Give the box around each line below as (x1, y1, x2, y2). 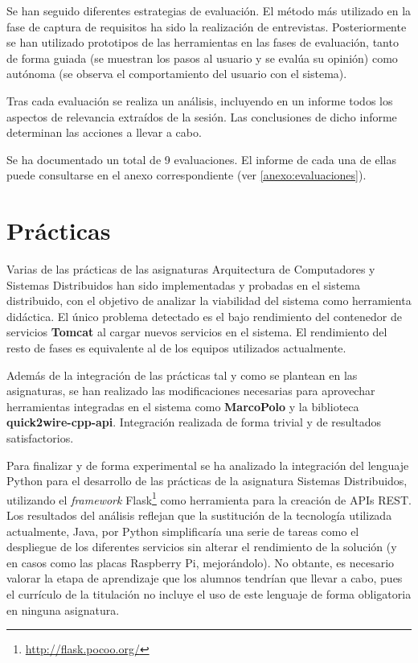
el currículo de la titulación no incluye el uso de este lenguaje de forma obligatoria (6, 586, 412, 602)
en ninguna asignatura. (6, 601, 120, 618)
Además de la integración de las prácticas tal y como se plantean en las (6, 366, 358, 383)
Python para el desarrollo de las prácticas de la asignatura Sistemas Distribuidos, (6, 472, 408, 489)
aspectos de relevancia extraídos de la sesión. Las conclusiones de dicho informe (6, 108, 397, 125)
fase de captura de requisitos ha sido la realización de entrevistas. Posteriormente (6, 18, 407, 35)
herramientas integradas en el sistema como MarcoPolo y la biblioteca (6, 397, 359, 414)
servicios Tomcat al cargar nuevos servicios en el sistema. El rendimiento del (6, 323, 387, 340)
